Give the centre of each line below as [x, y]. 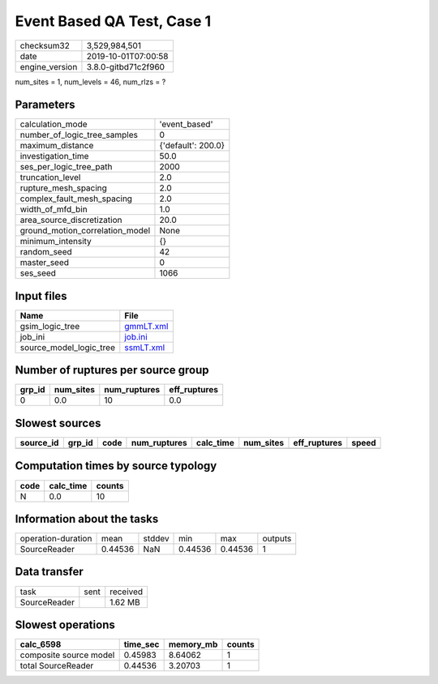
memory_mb [193, 644]
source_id [39, 443]
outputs [277, 539]
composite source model [67, 655]
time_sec [142, 644]
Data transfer [49, 572]
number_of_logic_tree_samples [79, 135]
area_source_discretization [71, 220]
